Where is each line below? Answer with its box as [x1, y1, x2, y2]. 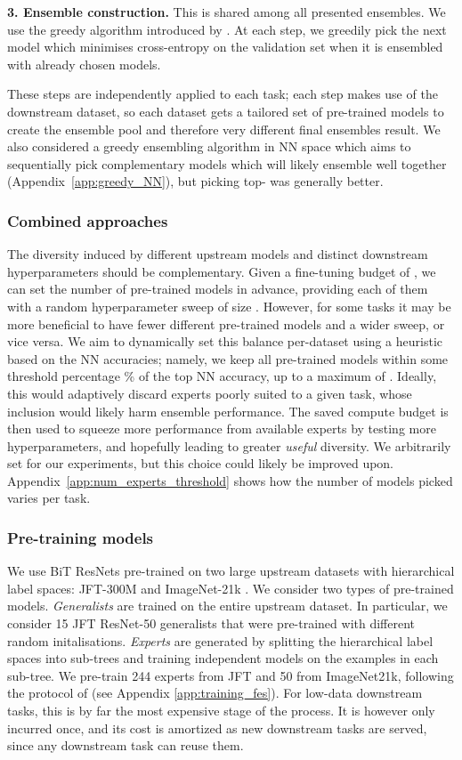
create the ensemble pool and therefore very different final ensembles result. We [7, 119, 441, 138]
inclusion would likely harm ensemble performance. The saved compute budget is [7, 401, 449, 420]
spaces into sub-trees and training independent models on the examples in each [7, 649, 439, 667]
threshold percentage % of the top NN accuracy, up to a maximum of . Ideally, [7, 367, 437, 385]
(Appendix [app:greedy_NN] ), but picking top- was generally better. [7, 172, 384, 190]
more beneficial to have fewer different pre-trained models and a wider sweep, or [7, 314, 445, 333]
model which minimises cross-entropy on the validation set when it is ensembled [7, 37, 443, 56]
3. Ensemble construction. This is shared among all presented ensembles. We [7, 3, 446, 20]
